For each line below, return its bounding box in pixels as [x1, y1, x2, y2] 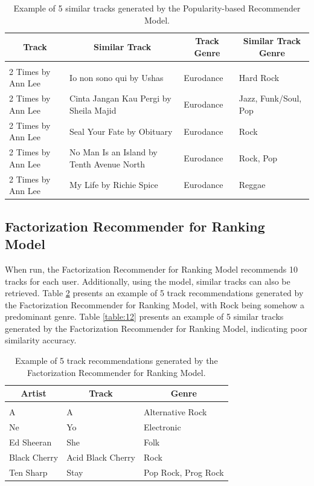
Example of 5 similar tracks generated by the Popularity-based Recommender [13, 2, 301, 14]
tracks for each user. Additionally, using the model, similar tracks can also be [5, 274, 290, 287]
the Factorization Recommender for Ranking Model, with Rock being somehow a [5, 298, 305, 311]
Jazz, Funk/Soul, [239, 92, 302, 105]
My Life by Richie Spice [69, 178, 158, 191]
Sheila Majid [69, 103, 117, 116]
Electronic [144, 421, 181, 433]
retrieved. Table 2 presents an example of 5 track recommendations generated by [5, 287, 304, 299]
